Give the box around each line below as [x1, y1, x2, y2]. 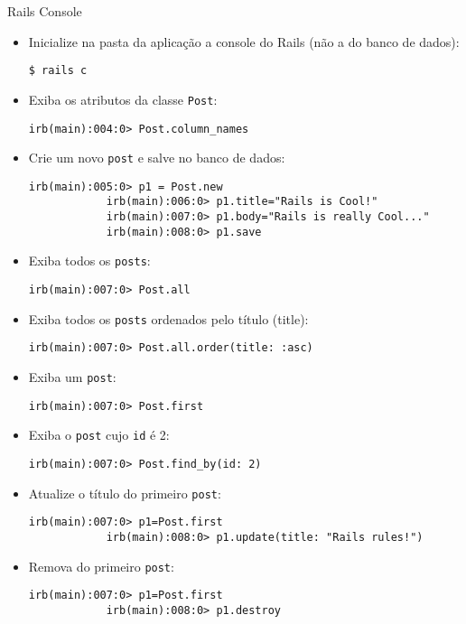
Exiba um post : [28, 368, 116, 387]
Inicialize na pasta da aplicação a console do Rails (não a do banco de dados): [28, 32, 460, 51]
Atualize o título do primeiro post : [28, 483, 221, 502]
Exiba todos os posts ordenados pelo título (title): [28, 309, 309, 328]
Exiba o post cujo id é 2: [28, 425, 170, 444]
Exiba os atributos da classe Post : [28, 89, 218, 108]
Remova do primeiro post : [28, 556, 174, 575]
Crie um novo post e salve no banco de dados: [28, 148, 285, 167]
